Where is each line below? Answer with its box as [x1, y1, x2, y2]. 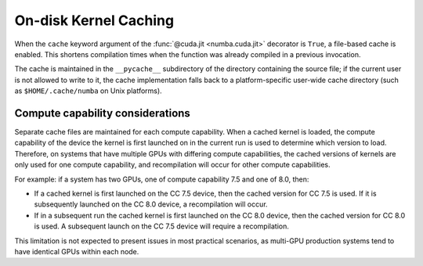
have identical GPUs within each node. [14, 246, 139, 256]
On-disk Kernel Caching [14, 12, 175, 29]
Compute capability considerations [14, 106, 191, 120]
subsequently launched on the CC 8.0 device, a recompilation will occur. [34, 199, 268, 209]
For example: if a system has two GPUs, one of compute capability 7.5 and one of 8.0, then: [14, 174, 309, 184]
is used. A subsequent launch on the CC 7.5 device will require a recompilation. [34, 221, 290, 231]
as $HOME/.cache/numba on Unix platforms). [14, 86, 162, 95]
